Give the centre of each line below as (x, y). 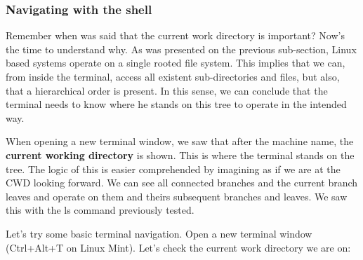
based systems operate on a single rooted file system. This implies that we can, (176, 63)
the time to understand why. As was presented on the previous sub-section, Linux (181, 49)
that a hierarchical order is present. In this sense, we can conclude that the (167, 90)
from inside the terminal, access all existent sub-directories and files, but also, (173, 76)
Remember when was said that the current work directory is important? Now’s (175, 35)
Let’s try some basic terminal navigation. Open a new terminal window (159, 233)
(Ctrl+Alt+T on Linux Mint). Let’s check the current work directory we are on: (178, 247)
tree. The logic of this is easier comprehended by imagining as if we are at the (173, 169)
